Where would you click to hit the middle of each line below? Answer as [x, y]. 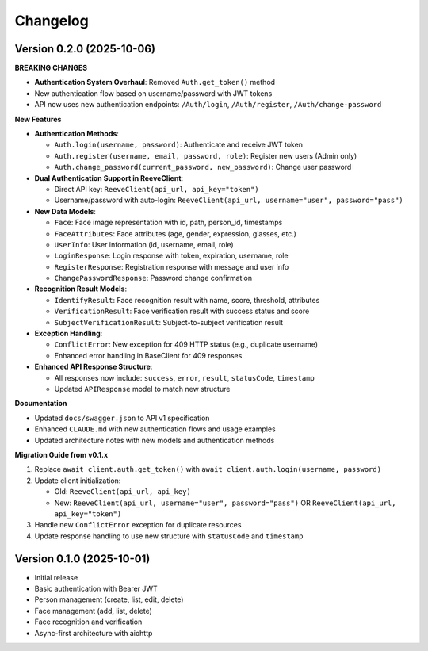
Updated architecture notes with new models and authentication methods [155, 440]
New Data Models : [65, 211]
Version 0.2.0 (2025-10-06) [85, 49]
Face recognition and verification [88, 622]
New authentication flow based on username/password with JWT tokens [153, 93]
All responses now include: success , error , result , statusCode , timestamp [184, 377]
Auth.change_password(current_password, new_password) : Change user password [203, 167]
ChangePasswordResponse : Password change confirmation [153, 278]
